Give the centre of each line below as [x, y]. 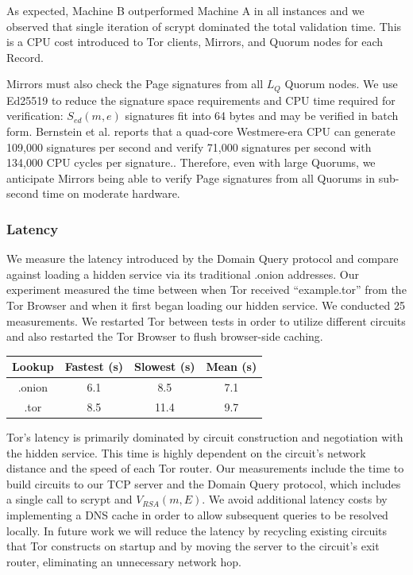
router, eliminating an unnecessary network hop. [124, 561]
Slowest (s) [165, 367]
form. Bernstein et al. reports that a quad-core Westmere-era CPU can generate [201, 131]
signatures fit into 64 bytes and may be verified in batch [262, 116]
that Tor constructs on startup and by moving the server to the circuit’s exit [193, 546]
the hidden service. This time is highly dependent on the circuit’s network [186, 452]
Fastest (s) [94, 367]
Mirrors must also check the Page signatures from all [135, 84]
